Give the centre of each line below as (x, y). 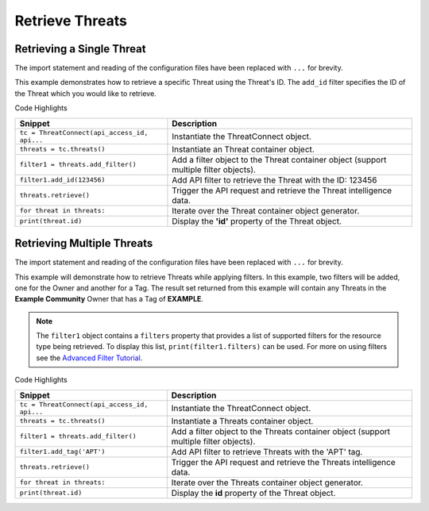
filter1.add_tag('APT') (62, 452)
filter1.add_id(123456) (62, 180)
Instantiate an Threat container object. (243, 149)
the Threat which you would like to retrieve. (85, 93)
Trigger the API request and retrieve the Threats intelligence (284, 462)
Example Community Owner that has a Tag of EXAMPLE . (109, 299)
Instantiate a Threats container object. (242, 421)
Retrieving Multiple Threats (84, 243)
